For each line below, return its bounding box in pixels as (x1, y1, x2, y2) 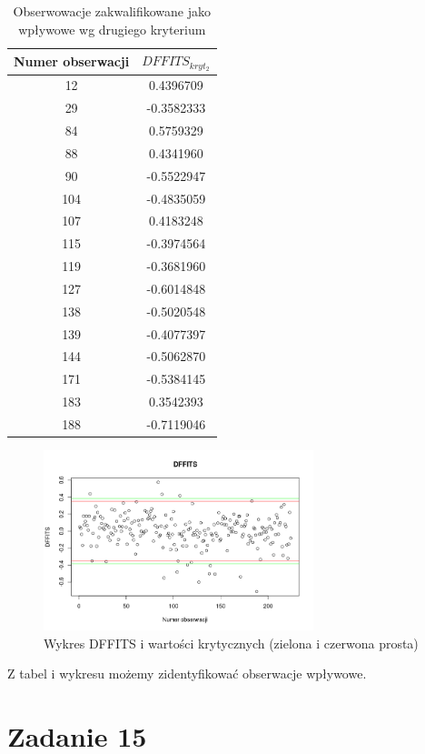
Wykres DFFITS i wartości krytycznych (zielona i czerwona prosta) (44, 633, 419, 652)
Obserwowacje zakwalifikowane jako (13, 2, 212, 20)
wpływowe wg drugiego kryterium (18, 19, 206, 38)
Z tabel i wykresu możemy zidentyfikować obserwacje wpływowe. (7, 664, 367, 683)
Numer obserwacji (14, 51, 130, 70)
